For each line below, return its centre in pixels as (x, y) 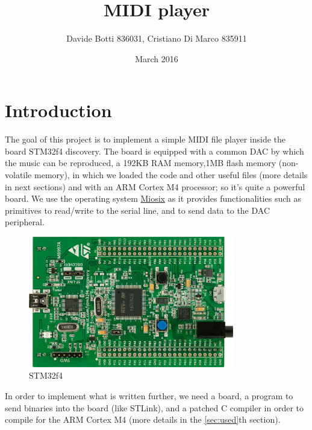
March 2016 (157, 58)
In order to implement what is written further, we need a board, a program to (149, 395)
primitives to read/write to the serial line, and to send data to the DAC (138, 210)
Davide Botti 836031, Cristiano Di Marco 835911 (157, 38)
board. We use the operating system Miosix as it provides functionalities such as (153, 198)
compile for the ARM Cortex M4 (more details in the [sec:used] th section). (143, 419)
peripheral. (25, 222)
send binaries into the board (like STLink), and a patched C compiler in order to (154, 407)
